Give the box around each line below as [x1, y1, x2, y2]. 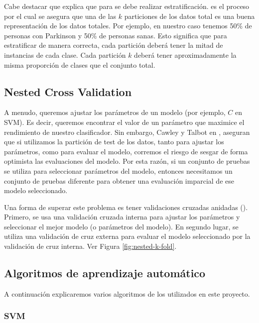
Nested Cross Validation [4, 84, 132, 99]
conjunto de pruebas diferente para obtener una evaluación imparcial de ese [4, 175, 234, 186]
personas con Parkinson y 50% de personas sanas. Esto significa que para [4, 30, 227, 40]
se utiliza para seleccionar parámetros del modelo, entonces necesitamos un [4, 165, 233, 176]
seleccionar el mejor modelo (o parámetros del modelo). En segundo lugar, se [4, 221, 239, 231]
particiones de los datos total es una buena [124, 10, 255, 21]
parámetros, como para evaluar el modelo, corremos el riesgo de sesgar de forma [4, 146, 248, 156]
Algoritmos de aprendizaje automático [4, 265, 206, 281]
